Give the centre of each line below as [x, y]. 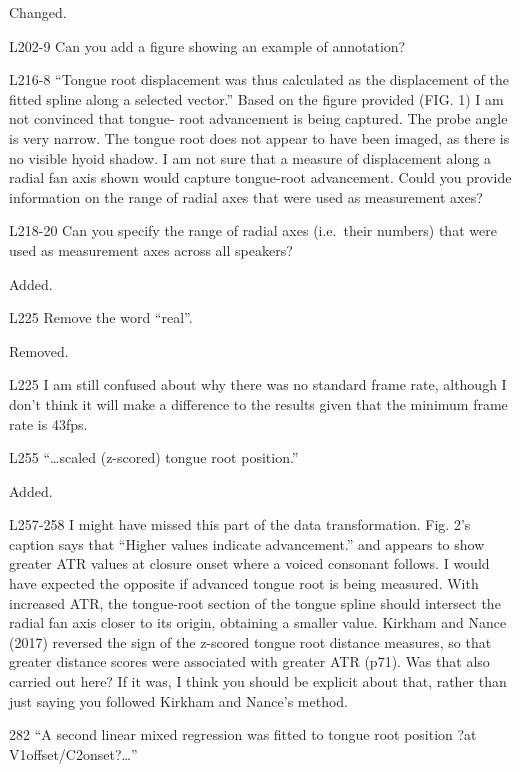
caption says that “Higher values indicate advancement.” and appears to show [247, 543]
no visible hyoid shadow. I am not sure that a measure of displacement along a [250, 157]
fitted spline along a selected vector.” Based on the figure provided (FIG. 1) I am [256, 98]
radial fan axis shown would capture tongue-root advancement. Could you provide [260, 177]
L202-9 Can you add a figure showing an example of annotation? [207, 45]
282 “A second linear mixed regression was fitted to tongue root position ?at [243, 734]
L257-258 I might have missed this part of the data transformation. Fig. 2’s [240, 524]
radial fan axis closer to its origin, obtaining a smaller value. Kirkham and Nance [258, 622]
